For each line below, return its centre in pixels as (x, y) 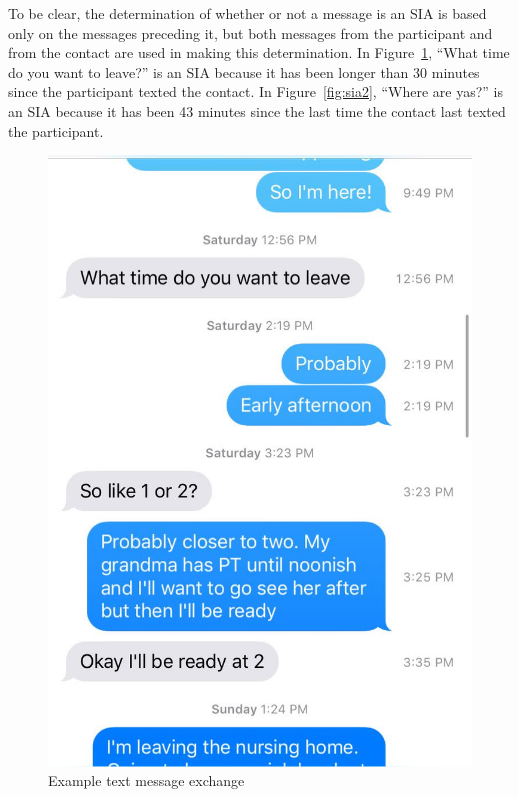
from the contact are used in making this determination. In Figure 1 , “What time (259, 52)
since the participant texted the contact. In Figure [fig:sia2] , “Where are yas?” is (255, 91)
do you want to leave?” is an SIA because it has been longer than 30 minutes (244, 71)
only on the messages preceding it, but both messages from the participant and (250, 32)
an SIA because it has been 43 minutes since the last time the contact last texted (257, 110)
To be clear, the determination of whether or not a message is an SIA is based (247, 13)
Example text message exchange (146, 780)
